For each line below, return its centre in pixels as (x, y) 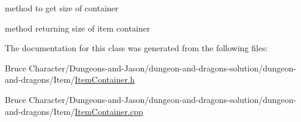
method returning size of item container (78, 28)
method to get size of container (62, 8)
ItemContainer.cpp (109, 111)
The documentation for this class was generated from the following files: (136, 48)
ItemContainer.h (105, 79)
